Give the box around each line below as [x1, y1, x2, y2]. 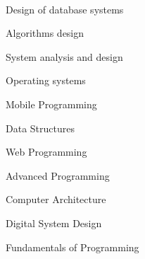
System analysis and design [6, 49, 123, 64]
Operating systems [6, 73, 86, 88]
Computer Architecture [6, 192, 106, 207]
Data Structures [6, 120, 75, 135]
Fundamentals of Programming [6, 239, 139, 254]
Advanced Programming [6, 168, 110, 183]
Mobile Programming [6, 96, 97, 111]
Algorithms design [6, 25, 84, 40]
